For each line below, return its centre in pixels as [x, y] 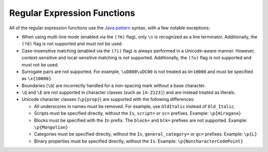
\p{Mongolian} [51, 127]
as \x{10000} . [37, 78]
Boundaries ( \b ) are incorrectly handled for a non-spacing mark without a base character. [114, 85]
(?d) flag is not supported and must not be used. [72, 44]
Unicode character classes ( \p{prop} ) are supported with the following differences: [108, 99]
